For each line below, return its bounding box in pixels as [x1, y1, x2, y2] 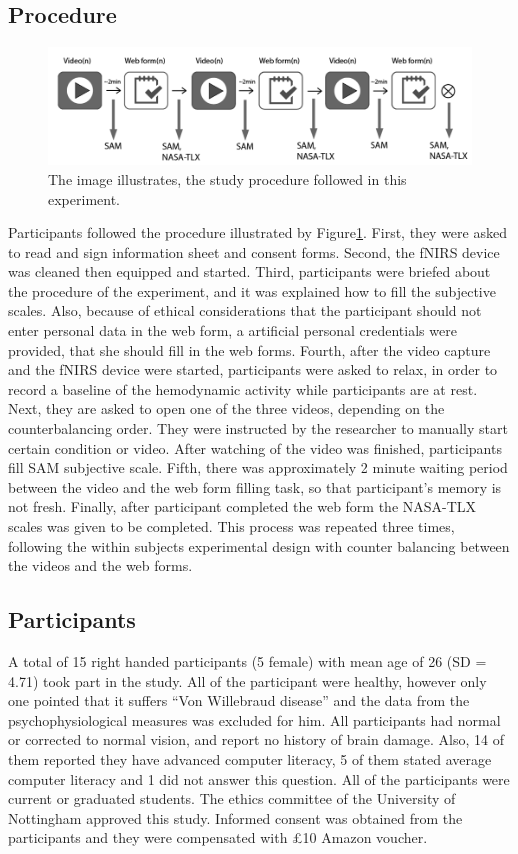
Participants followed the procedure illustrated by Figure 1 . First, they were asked [8, 222, 507, 243]
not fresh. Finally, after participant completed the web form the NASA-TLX [8, 496, 477, 517]
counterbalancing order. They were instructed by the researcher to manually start [8, 418, 508, 439]
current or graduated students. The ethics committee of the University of [8, 788, 456, 809]
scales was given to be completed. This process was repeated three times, [8, 516, 455, 536]
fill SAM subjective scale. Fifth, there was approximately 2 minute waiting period [8, 457, 508, 478]
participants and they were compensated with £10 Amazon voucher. [8, 827, 428, 848]
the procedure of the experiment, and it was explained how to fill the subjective [8, 280, 496, 301]
